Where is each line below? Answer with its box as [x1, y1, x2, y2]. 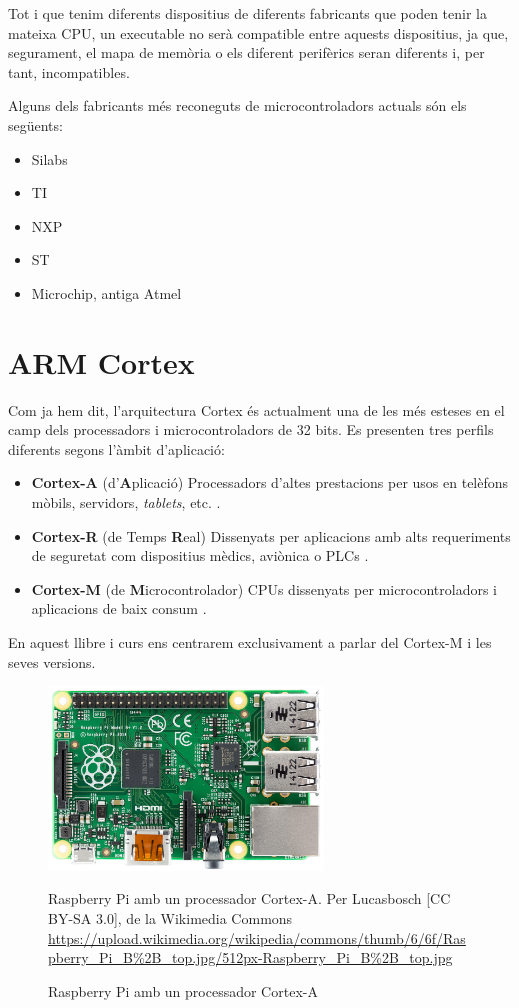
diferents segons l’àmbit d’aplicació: [8, 438, 225, 459]
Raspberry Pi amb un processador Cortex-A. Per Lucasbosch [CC [48, 888, 451, 909]
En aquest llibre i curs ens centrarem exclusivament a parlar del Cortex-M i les [8, 632, 492, 652]
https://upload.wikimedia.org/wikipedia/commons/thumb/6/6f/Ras [48, 927, 466, 948]
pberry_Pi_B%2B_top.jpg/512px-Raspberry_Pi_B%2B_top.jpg [48, 947, 453, 968]
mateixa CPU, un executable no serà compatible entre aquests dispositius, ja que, [8, 22, 509, 43]
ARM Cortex [8, 341, 195, 382]
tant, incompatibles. [8, 61, 130, 82]
